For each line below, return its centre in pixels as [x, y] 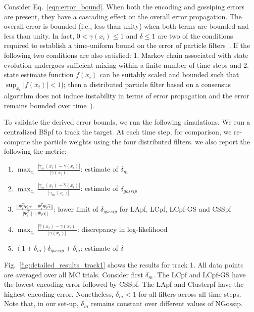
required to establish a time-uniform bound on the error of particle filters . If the [127, 45]
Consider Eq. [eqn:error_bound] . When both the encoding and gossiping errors [124, 6]
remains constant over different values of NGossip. [167, 303]
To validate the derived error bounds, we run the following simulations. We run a [127, 122]
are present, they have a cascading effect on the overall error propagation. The [123, 16]
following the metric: [35, 151]
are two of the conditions [195, 35]
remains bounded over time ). [49, 105]
